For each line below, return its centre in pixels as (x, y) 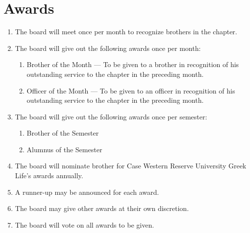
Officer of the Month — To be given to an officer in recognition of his (131, 90)
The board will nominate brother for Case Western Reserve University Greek (131, 166)
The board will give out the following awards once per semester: (111, 116)
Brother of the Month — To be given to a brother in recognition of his (133, 64)
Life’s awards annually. (49, 175)
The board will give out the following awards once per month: (108, 48)
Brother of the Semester (63, 133)
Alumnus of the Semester (64, 149)
